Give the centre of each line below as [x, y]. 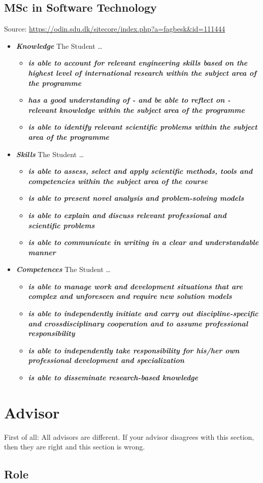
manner [42, 252]
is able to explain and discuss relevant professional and [127, 215]
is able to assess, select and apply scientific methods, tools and [140, 171]
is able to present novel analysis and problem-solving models [136, 198]
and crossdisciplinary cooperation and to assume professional [138, 323]
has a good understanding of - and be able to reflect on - [129, 100]
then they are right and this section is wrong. [75, 447]
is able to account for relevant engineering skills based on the [138, 63]
